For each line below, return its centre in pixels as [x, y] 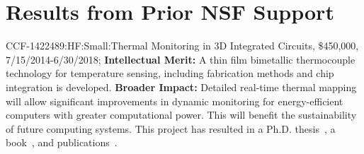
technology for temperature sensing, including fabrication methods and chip [170, 73]
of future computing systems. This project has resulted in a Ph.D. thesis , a [171, 128]
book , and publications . [62, 142]
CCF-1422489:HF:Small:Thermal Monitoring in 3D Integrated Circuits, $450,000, [182, 46]
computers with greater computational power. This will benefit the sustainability [181, 115]
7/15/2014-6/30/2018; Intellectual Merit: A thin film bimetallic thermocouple [181, 59]
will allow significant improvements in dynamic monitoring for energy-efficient [175, 101]
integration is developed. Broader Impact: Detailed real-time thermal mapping [181, 87]
